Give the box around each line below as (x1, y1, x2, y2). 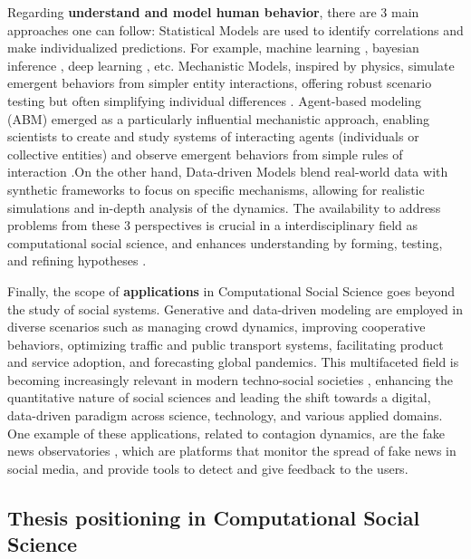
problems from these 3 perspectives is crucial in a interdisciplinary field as (7, 216, 418, 235)
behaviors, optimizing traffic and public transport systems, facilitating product (7, 334, 444, 353)
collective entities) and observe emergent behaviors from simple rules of (7, 144, 403, 163)
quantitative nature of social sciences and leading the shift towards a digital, (7, 388, 431, 407)
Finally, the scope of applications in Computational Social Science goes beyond (7, 281, 455, 300)
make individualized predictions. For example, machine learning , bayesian (7, 38, 419, 57)
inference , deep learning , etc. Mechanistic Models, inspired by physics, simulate (7, 55, 455, 74)
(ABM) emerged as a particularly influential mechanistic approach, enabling (7, 109, 430, 128)
